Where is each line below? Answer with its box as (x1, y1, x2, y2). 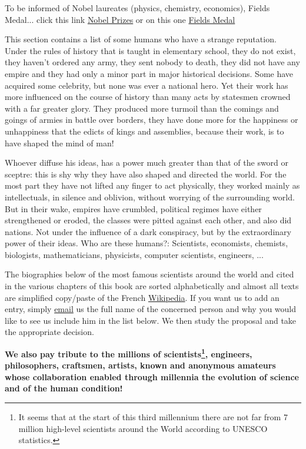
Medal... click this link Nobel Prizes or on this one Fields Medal (5, 13, 235, 25)
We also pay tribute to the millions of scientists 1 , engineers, (5, 346, 252, 360)
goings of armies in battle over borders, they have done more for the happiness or (5, 113, 298, 126)
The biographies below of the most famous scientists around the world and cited (5, 268, 294, 280)
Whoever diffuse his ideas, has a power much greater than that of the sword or (5, 156, 289, 169)
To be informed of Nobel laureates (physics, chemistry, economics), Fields (5, 2, 270, 14)
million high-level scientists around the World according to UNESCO (18, 422, 268, 434)
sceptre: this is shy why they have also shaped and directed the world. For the (5, 167, 287, 180)
